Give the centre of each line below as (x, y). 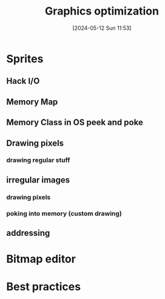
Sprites (25, 59)
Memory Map (32, 102)
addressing (28, 233)
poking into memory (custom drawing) (64, 213)
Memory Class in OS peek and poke (75, 123)
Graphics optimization (102, 11)
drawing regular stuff (38, 160)
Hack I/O (23, 81)
